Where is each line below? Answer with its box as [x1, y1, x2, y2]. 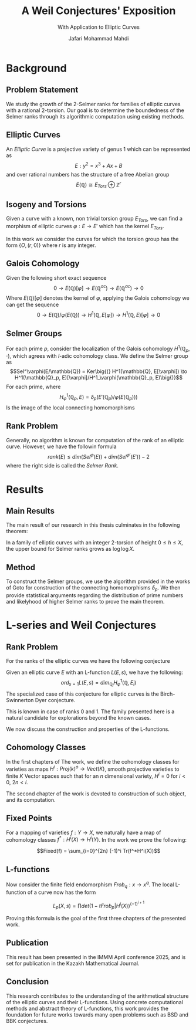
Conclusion [6, 977, 49, 987]
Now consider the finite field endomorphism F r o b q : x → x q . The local [6, 880, 174, 889]
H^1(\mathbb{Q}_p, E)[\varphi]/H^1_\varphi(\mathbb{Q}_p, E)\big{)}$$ [14, 374, 183, 381]
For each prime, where [6, 383, 61, 391]
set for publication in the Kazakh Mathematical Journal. [6, 960, 140, 967]
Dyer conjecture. [35, 696, 76, 703]
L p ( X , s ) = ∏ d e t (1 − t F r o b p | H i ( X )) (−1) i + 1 [52, 900, 145, 910]
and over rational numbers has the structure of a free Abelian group [6, 171, 170, 178]
